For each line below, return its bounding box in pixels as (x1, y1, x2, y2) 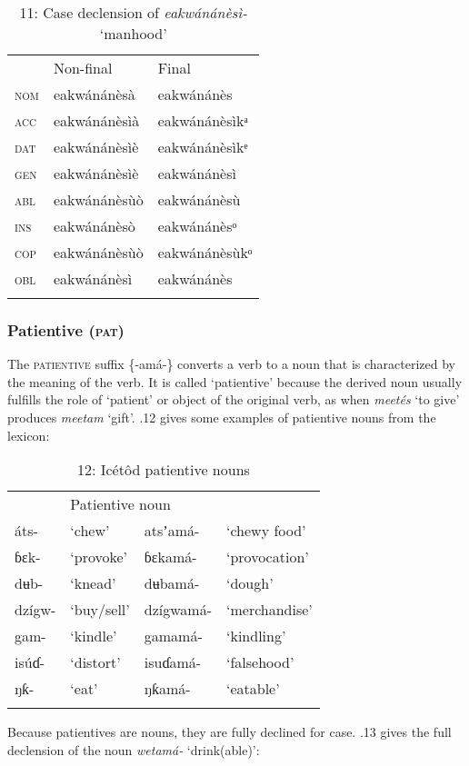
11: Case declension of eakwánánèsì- (19, 2, 247, 23)
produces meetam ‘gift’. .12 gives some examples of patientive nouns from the (7, 408, 436, 426)
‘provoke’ (70, 546, 128, 568)
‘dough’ (226, 572, 274, 594)
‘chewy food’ (226, 520, 306, 542)
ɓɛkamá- (144, 546, 197, 568)
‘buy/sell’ (70, 599, 130, 621)
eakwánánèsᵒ (157, 215, 237, 236)
